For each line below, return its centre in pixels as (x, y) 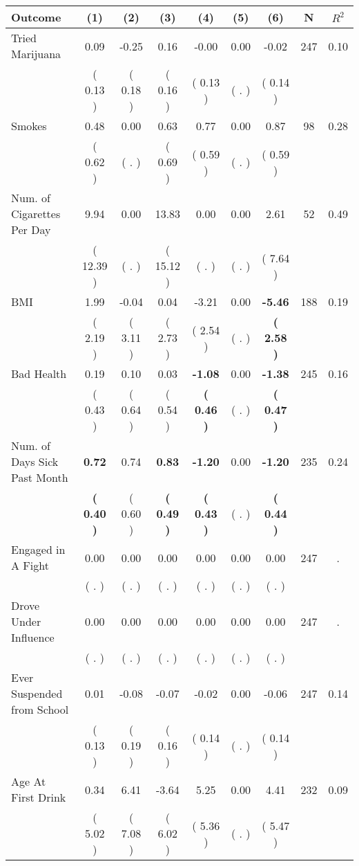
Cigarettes (36, 214)
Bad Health (39, 373)
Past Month (40, 477)
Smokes (29, 126)
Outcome (36, 17)
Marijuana (36, 54)
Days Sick (35, 461)
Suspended (37, 693)
